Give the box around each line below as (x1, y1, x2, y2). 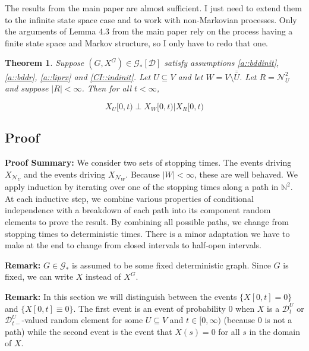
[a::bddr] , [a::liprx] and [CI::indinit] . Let (5, 70, 151, 83)
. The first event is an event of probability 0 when (73, 302, 255, 314)
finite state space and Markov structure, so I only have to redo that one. (5, 36, 269, 49)
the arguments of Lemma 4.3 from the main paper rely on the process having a (5, 25, 293, 37)
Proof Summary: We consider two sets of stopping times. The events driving (5, 156, 292, 169)
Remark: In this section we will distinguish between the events (5, 290, 237, 302)
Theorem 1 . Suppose (5, 56, 84, 69)
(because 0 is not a (223, 314, 292, 326)
